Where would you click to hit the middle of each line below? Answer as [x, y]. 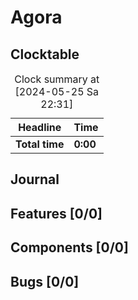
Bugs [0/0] [45, 281]
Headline [40, 127]
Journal [35, 179]
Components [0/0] [69, 247]
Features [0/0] [56, 213]
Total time [40, 144]
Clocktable [45, 54]
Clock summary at [57, 79]
